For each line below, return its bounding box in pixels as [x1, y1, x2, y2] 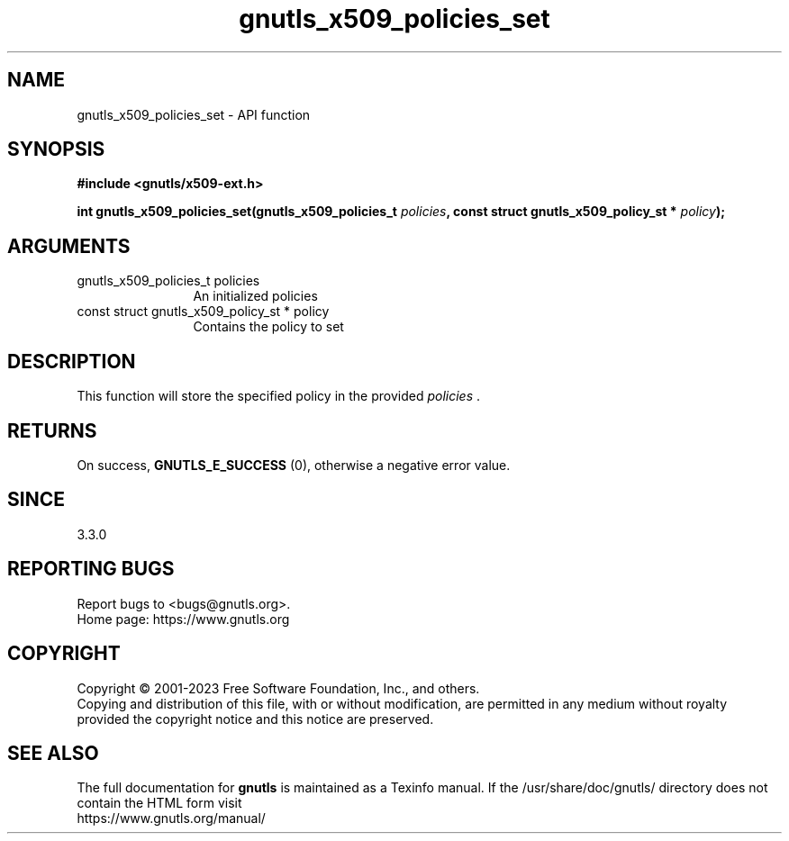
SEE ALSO [7, 741, 99, 764]
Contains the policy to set [193, 319, 344, 335]
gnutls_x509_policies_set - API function [77, 106, 311, 122]
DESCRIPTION [7, 349, 136, 373]
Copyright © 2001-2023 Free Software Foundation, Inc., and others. [77, 680, 480, 696]
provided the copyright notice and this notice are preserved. [77, 710, 434, 727]
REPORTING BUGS [7, 557, 175, 581]
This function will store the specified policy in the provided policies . [77, 388, 481, 404]
